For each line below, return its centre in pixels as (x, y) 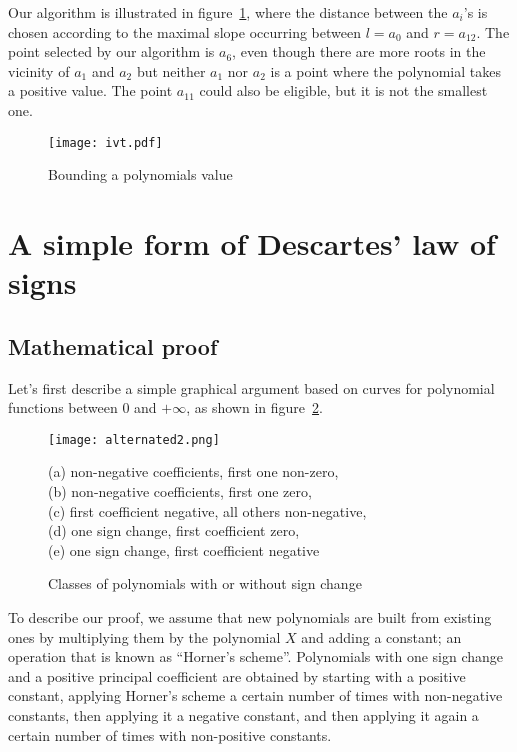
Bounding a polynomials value (140, 174)
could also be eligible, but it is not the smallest (343, 90)
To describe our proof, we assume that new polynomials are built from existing (250, 616)
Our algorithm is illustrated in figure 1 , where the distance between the (228, 12)
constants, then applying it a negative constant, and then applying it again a (243, 714)
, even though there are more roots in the (359, 51)
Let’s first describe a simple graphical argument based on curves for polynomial (251, 387)
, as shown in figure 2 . (254, 407)
